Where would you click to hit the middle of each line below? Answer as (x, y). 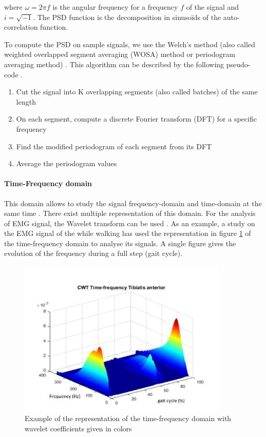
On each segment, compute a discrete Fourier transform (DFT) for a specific (136, 119)
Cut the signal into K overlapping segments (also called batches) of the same (137, 92)
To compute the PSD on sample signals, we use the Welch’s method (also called (130, 44)
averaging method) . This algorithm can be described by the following (114, 64)
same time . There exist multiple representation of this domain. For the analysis (130, 213)
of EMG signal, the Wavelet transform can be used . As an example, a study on (130, 223)
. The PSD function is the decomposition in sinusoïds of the (127, 17)
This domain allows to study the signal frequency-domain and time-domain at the (133, 203)
